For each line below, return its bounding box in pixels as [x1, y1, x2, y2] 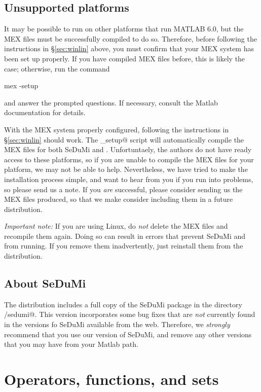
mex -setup [4, 80, 39, 91]
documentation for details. [4, 107, 86, 118]
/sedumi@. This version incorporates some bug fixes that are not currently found [4, 309, 255, 319]
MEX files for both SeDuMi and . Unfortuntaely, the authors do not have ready [4, 144, 252, 155]
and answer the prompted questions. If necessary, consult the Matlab [4, 97, 218, 108]
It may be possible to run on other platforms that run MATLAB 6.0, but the [4, 23, 244, 34]
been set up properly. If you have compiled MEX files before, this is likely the [4, 53, 245, 63]
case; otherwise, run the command [4, 63, 110, 74]
